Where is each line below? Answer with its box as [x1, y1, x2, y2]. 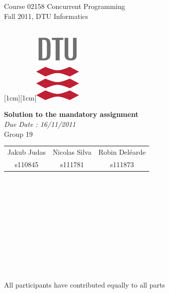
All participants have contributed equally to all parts [4, 280, 165, 290]
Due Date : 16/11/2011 [4, 118, 76, 129]
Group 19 [4, 128, 33, 139]
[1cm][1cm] [4, 92, 37, 102]
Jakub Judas [7, 146, 46, 157]
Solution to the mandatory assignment [4, 109, 139, 119]
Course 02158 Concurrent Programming [4, 1, 125, 11]
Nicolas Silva [53, 146, 91, 157]
